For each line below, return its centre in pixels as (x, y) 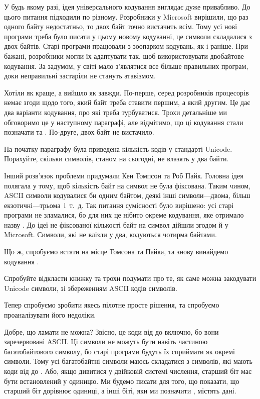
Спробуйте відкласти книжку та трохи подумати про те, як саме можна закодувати (130, 278)
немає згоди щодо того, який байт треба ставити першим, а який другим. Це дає (127, 102)
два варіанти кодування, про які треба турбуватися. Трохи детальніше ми (115, 112)
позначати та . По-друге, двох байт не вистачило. (79, 132)
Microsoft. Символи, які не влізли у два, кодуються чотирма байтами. (110, 234)
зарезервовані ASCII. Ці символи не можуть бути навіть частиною (106, 341)
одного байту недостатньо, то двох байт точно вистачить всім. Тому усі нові (121, 26)
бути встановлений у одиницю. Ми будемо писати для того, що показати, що (122, 381)
